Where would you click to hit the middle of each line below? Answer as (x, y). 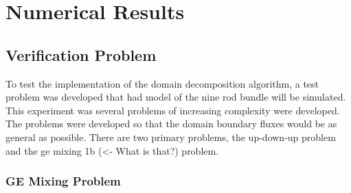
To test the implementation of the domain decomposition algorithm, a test (162, 83)
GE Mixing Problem (63, 181)
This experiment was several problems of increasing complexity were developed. (173, 110)
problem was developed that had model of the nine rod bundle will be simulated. (176, 97)
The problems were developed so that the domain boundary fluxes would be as (171, 124)
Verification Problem (81, 54)
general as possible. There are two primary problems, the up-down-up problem (171, 137)
